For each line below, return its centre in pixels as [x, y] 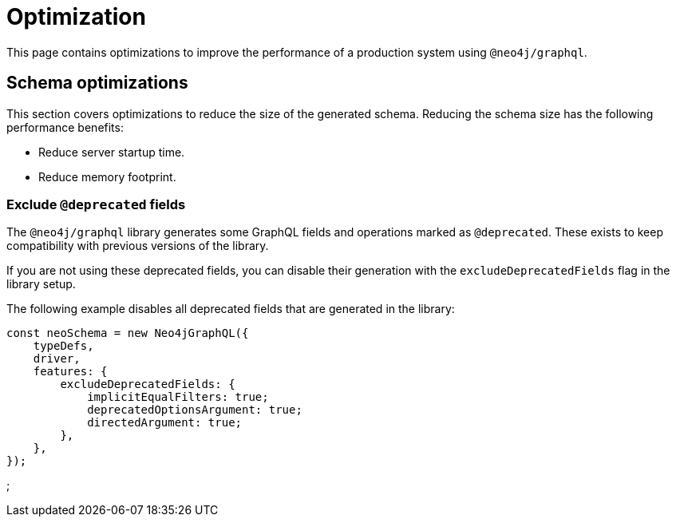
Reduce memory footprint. [107, 176]
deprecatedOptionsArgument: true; [195, 410]
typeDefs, [63, 346]
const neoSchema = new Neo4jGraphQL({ [128, 333]
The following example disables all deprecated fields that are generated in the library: [231, 309]
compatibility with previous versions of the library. [138, 246]
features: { [70, 372]
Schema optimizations [97, 83]
